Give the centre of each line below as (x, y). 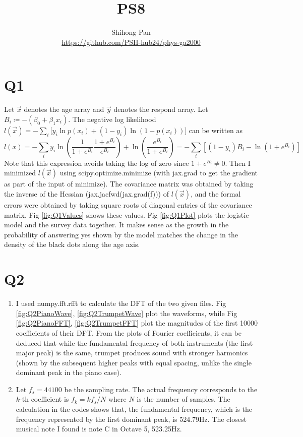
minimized (20, 173)
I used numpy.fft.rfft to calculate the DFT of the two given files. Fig (121, 303)
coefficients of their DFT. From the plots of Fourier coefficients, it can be (129, 332)
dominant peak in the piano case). (69, 372)
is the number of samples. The (184, 399)
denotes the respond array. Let (161, 109)
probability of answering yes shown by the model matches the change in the (121, 234)
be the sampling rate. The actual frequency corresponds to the (161, 389)
